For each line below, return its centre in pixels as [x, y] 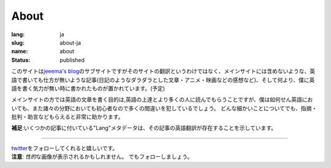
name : [20, 52]
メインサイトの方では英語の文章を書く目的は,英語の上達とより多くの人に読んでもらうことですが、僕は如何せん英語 [157, 100]
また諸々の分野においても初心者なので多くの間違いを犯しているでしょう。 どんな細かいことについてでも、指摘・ [175, 108]
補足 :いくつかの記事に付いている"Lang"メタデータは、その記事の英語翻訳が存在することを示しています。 [144, 128]
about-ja [70, 42]
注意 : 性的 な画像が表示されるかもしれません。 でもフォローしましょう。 [102, 157]
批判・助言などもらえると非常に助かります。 [67, 117]
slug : [18, 42]
